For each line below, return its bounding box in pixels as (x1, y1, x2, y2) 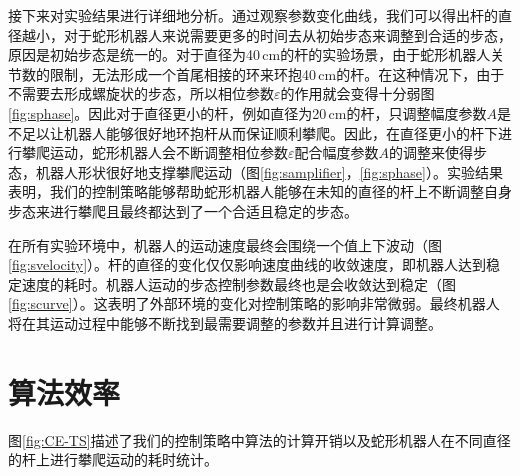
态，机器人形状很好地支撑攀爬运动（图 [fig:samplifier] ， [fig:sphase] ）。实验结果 (8, 161, 503, 182)
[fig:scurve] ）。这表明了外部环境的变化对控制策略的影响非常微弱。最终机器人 (8, 293, 500, 314)
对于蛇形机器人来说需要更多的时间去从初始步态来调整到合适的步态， (63, 24, 512, 45)
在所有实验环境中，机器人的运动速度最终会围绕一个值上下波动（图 (8, 234, 442, 255)
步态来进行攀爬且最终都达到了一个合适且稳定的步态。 (8, 200, 358, 221)
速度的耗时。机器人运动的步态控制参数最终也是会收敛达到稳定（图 (21, 273, 456, 294)
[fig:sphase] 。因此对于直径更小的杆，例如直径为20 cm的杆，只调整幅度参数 (8, 102, 487, 123)
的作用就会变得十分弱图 (280, 83, 435, 104)
